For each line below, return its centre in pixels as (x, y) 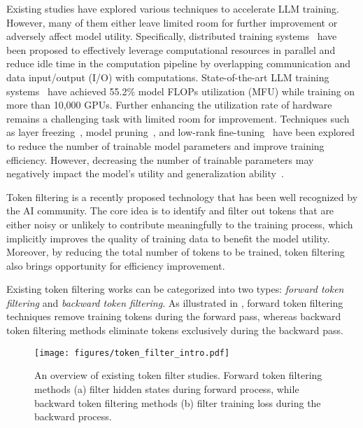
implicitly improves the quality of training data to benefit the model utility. (168, 238)
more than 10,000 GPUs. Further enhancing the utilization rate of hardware (169, 105)
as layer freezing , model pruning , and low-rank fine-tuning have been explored (181, 132)
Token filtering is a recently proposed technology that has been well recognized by (182, 196)
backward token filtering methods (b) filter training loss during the (178, 402)
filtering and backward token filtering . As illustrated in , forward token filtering (175, 302)
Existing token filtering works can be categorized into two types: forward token (175, 289)
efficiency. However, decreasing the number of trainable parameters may (160, 159)
